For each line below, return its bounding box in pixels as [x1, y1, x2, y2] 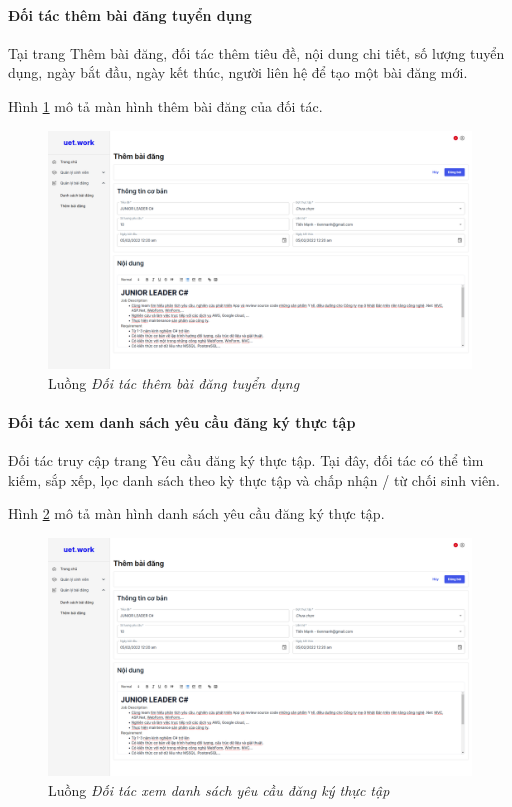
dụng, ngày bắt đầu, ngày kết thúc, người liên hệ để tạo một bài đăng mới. [8, 62, 468, 83]
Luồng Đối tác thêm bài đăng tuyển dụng [48, 372, 300, 393]
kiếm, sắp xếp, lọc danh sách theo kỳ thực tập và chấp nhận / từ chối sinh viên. [8, 469, 500, 490]
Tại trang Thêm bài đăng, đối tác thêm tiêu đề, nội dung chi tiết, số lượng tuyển [8, 42, 505, 63]
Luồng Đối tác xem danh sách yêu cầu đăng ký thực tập [48, 779, 390, 800]
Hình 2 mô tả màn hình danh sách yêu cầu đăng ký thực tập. [8, 503, 385, 524]
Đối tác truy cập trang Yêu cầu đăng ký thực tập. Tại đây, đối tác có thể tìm [8, 450, 484, 471]
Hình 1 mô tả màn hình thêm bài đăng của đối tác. [8, 95, 323, 116]
